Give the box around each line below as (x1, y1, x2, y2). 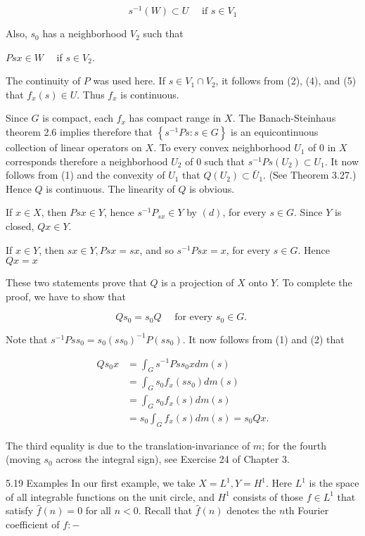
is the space (309, 476, 359, 490)
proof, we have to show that (6, 288, 126, 303)
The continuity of (6, 73, 81, 88)
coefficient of (6, 516, 60, 531)
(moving (6, 452, 41, 466)
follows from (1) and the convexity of (6, 167, 165, 182)
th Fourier (285, 503, 329, 518)
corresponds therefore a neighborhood (6, 153, 168, 168)
